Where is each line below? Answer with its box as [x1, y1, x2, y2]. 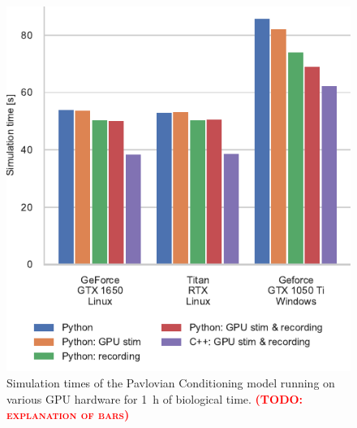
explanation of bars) [6, 406, 130, 423]
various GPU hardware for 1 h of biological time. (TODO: [6, 390, 303, 407]
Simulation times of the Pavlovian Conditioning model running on [6, 374, 335, 391]
